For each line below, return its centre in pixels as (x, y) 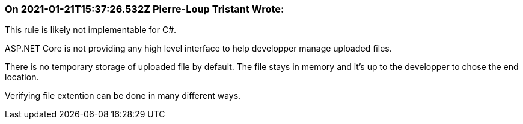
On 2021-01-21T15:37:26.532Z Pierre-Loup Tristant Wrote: (145, 9)
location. (22, 77)
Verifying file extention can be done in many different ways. (123, 96)
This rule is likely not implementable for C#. (91, 30)
